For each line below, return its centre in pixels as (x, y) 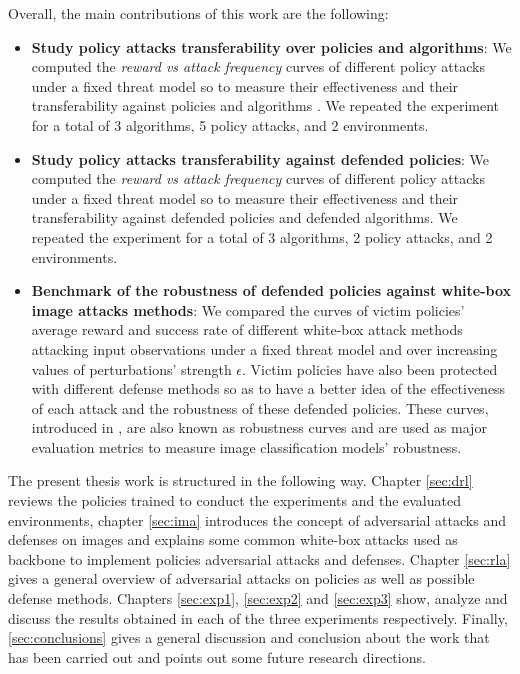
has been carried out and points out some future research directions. (217, 656)
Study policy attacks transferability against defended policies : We (260, 158)
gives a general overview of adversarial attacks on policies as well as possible (241, 578)
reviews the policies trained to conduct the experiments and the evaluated (234, 500)
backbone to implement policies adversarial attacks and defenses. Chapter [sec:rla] (259, 558)
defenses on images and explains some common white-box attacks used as (233, 539)
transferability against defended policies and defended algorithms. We (244, 217)
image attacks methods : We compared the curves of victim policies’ (248, 309)
